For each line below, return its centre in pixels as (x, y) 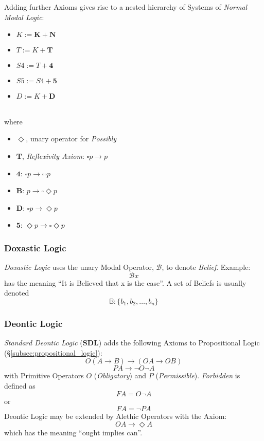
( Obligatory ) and (120, 375)
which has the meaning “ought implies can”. (73, 432)
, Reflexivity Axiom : (53, 155)
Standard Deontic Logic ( (43, 343)
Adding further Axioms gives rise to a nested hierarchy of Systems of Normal (126, 7)
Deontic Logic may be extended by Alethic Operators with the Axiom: (116, 416)
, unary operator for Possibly (71, 139)
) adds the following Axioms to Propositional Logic (179, 343)
